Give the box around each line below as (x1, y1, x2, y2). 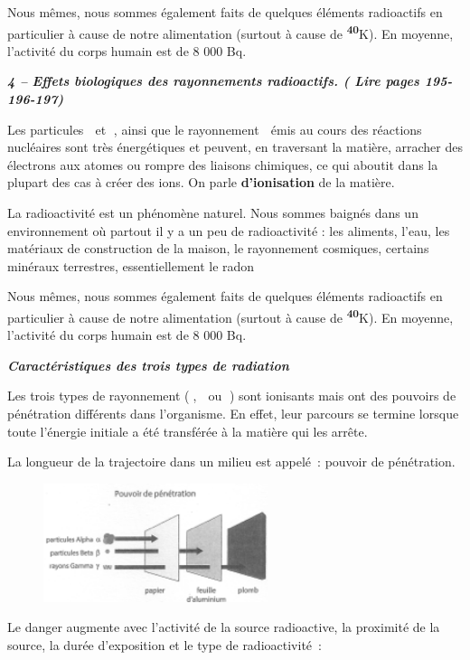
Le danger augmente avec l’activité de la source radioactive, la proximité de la (7, 618, 440, 636)
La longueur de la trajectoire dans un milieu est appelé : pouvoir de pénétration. (7, 452, 456, 471)
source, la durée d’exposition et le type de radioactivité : (7, 635, 322, 654)
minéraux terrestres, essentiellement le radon (7, 256, 255, 275)
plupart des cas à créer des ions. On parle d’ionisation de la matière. (7, 173, 395, 192)
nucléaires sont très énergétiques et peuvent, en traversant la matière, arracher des (7, 137, 463, 156)
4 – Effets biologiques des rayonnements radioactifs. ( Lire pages (7, 71, 419, 90)
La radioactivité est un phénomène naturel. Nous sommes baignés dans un (7, 203, 418, 222)
